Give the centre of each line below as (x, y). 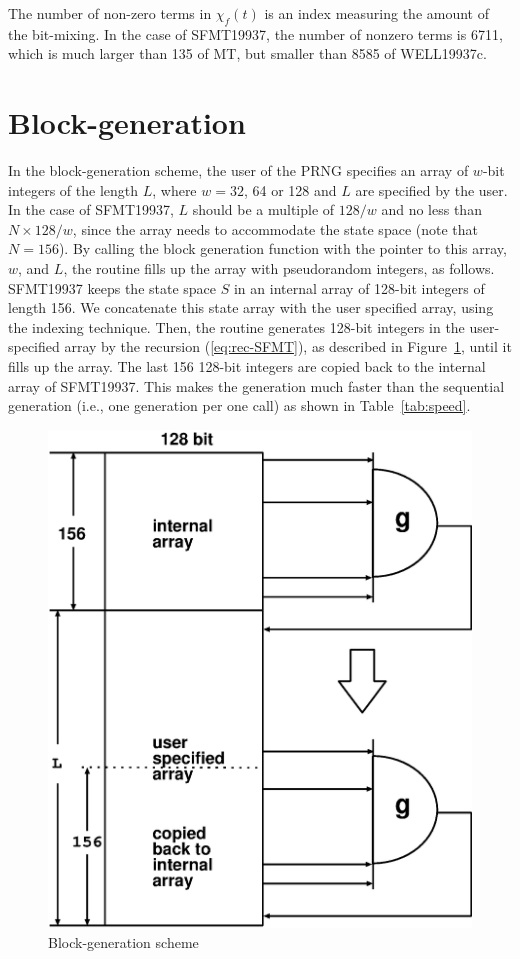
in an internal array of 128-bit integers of (359, 287)
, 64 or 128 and (290, 189)
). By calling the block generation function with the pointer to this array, (282, 248)
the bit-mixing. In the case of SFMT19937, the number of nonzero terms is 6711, (255, 33)
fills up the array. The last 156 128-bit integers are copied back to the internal (247, 366)
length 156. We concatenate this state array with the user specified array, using (251, 307)
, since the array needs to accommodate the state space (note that (275, 228)
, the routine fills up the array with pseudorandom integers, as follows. (279, 268)
